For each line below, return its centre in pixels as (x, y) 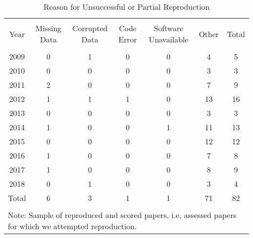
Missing (49, 28)
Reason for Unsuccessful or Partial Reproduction (126, 7)
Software (169, 28)
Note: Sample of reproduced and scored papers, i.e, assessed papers (122, 215)
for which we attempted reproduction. (72, 226)
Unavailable (168, 39)
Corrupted (90, 28)
